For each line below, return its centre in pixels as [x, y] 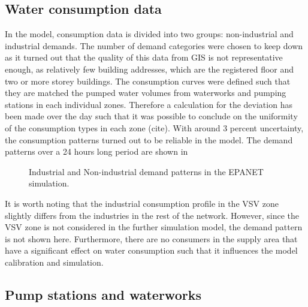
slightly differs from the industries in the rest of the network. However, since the [152, 215]
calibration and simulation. [54, 262]
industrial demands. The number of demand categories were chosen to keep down [154, 45]
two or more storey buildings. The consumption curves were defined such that [148, 81]
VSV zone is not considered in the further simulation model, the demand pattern [154, 227]
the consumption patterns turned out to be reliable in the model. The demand [149, 139]
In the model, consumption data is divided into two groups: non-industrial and [149, 34]
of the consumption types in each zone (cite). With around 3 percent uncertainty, [154, 127]
